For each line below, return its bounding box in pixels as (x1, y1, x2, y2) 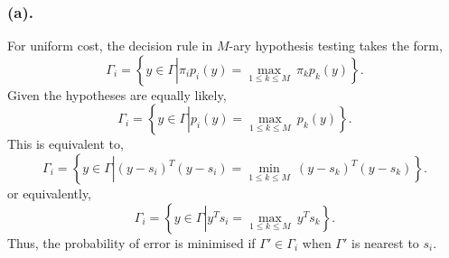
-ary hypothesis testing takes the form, (229, 36, 443, 55)
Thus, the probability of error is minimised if (7, 233, 256, 252)
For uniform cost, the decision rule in (7, 36, 213, 55)
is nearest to (351, 233, 419, 252)
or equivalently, (7, 184, 92, 202)
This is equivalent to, (7, 134, 124, 153)
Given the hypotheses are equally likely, (7, 85, 227, 104)
